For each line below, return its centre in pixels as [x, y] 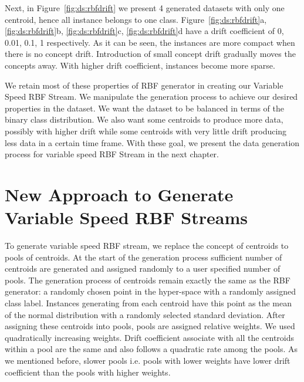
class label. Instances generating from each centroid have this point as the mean [148, 303]
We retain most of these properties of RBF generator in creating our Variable [144, 85]
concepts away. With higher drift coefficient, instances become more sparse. [140, 65]
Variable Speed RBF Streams [126, 217]
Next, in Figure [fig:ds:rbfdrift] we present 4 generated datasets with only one [145, 8]
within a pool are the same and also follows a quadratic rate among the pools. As [151, 349]
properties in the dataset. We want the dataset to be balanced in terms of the [145, 108]
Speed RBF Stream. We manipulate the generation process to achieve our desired [151, 97]
